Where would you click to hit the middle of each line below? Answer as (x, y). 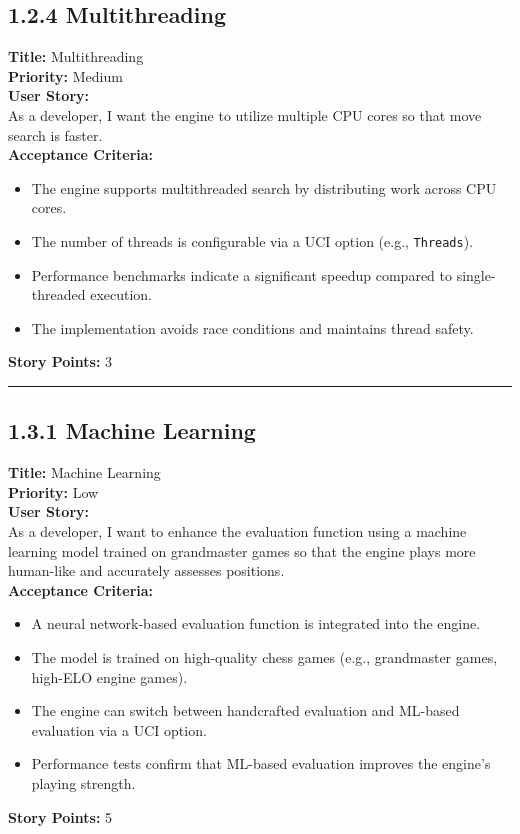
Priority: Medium (65, 75)
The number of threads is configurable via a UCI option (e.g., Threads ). (252, 240)
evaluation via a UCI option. (119, 729)
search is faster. (55, 134)
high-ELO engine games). (109, 676)
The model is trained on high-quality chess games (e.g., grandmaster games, (264, 656)
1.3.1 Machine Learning (132, 430)
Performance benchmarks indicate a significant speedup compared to (241, 274)
